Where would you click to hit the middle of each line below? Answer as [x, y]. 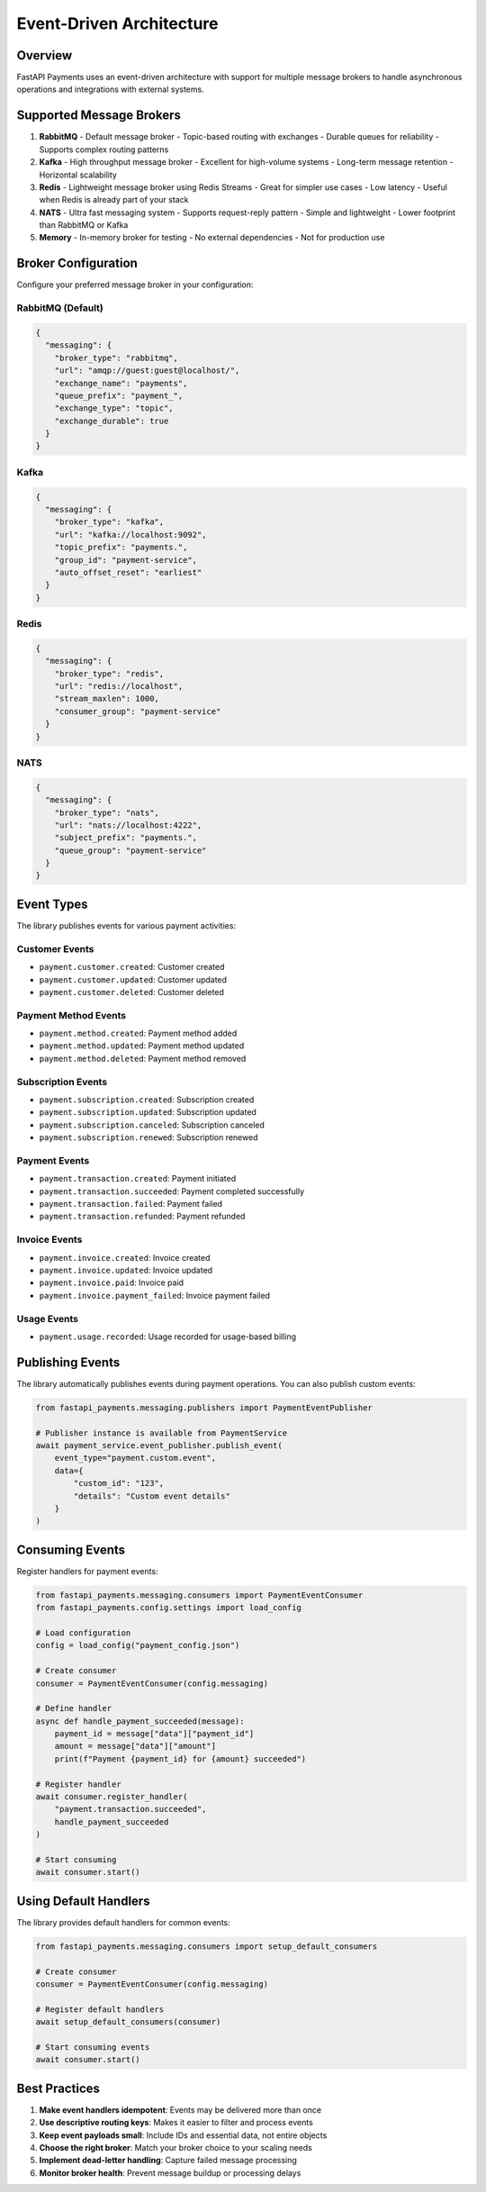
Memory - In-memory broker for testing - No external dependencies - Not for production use [212, 238]
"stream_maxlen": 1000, [107, 699]
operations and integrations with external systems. [110, 89]
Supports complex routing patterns [104, 149]
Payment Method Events [72, 1015]
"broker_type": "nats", [107, 812]
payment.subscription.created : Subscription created [147, 1100]
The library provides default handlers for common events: [124, 1922]
